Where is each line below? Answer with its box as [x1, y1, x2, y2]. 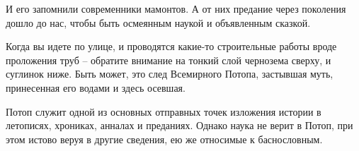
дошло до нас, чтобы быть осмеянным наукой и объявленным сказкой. [6, 15, 311, 30]
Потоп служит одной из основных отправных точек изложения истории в [6, 104, 321, 119]
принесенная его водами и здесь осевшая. [6, 80, 186, 95]
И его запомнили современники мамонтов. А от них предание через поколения [6, 1, 346, 16]
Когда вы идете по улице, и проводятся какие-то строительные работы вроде [6, 39, 337, 54]
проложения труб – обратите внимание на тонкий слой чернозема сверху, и [6, 52, 331, 67]
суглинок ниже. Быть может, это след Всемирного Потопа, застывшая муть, [6, 66, 334, 81]
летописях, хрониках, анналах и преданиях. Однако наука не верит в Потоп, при [6, 118, 353, 133]
